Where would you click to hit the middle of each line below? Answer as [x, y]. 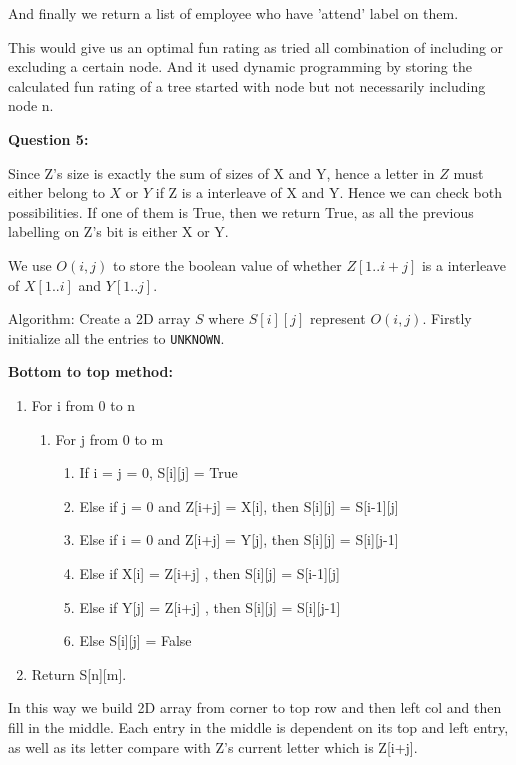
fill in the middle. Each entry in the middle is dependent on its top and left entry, [258, 726]
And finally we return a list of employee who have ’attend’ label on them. [233, 13]
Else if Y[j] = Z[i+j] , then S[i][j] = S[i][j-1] [210, 606]
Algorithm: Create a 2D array [99, 318]
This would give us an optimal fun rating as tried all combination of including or [256, 46]
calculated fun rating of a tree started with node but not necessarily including [247, 85]
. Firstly [447, 318]
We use [30, 264]
